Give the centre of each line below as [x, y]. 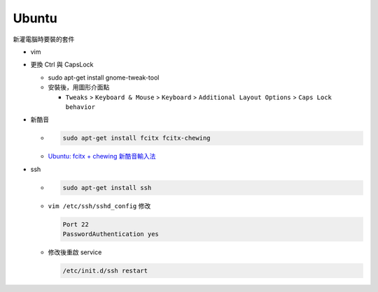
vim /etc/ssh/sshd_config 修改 [99, 205]
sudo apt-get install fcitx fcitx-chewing [136, 138]
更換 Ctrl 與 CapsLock [62, 65]
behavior [80, 107]
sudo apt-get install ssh [107, 188]
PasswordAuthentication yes [111, 234]
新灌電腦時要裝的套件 [44, 39]
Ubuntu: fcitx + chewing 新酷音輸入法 [102, 156]
